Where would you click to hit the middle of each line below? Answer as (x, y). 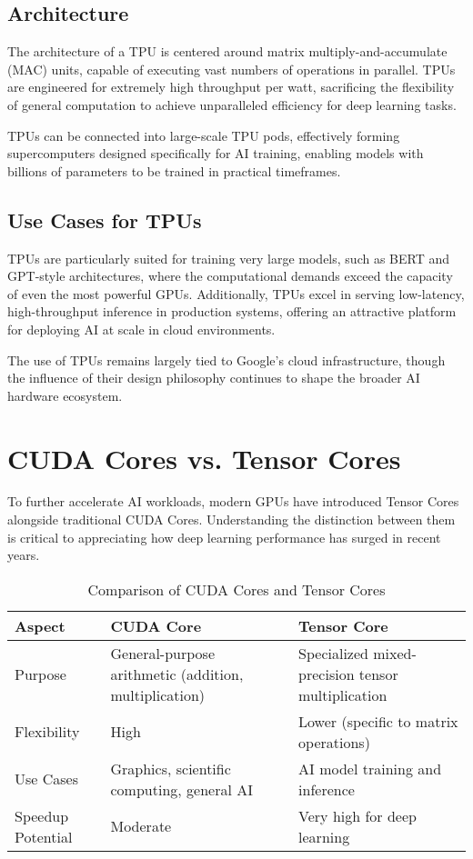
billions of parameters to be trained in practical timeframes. (174, 170)
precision (327, 674)
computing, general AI (181, 789)
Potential (44, 836)
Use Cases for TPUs (105, 220)
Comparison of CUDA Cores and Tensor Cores (236, 589)
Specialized (333, 653)
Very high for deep (357, 815)
